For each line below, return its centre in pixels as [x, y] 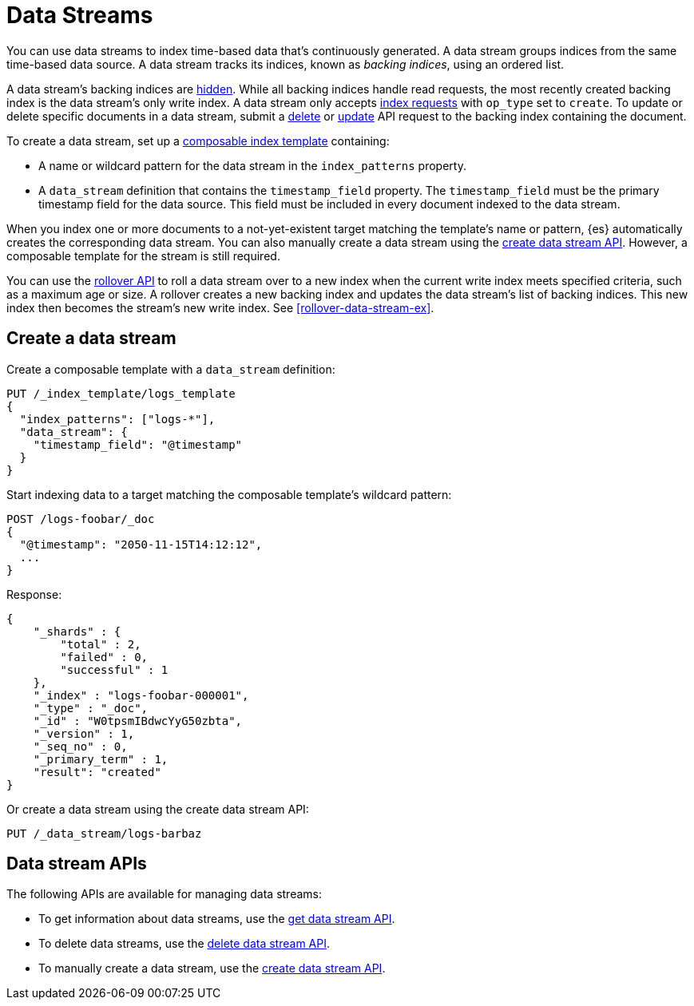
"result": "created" [97, 772]
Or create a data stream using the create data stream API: [158, 809]
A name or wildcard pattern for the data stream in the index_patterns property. [252, 165]
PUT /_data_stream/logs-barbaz [104, 833]
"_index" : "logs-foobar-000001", [141, 695]
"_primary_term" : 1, [101, 759]
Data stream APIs [77, 864]
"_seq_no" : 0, [80, 746]
